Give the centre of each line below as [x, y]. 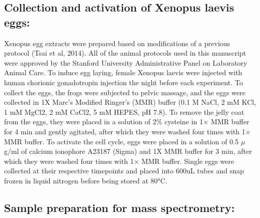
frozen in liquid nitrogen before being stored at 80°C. [86, 180]
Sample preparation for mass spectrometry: [119, 207]
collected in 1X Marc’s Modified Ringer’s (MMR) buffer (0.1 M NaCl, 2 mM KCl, [130, 102]
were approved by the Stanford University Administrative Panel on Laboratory [126, 62]
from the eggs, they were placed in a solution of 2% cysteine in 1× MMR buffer [127, 122]
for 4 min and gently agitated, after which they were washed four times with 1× [127, 131]
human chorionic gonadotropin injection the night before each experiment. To [124, 82]
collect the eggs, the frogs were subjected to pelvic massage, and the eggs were [125, 92]
